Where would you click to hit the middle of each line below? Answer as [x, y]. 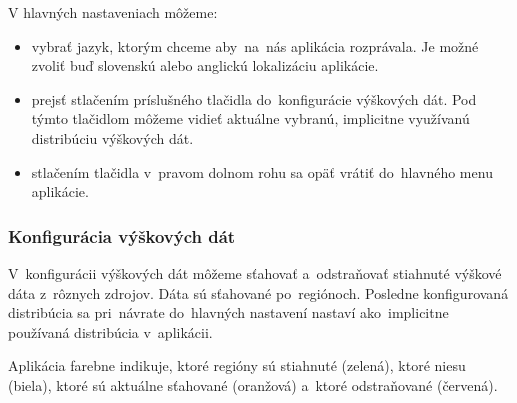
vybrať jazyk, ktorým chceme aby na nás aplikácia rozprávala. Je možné [255, 45]
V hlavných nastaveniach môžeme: [113, 12]
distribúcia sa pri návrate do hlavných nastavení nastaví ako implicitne [228, 312]
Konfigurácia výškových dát [122, 235]
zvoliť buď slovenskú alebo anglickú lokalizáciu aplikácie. [205, 65]
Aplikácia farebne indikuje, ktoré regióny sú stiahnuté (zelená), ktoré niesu [237, 365]
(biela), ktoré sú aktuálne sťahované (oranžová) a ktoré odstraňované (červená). [253, 384]
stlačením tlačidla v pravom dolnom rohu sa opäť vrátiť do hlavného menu [262, 171]
